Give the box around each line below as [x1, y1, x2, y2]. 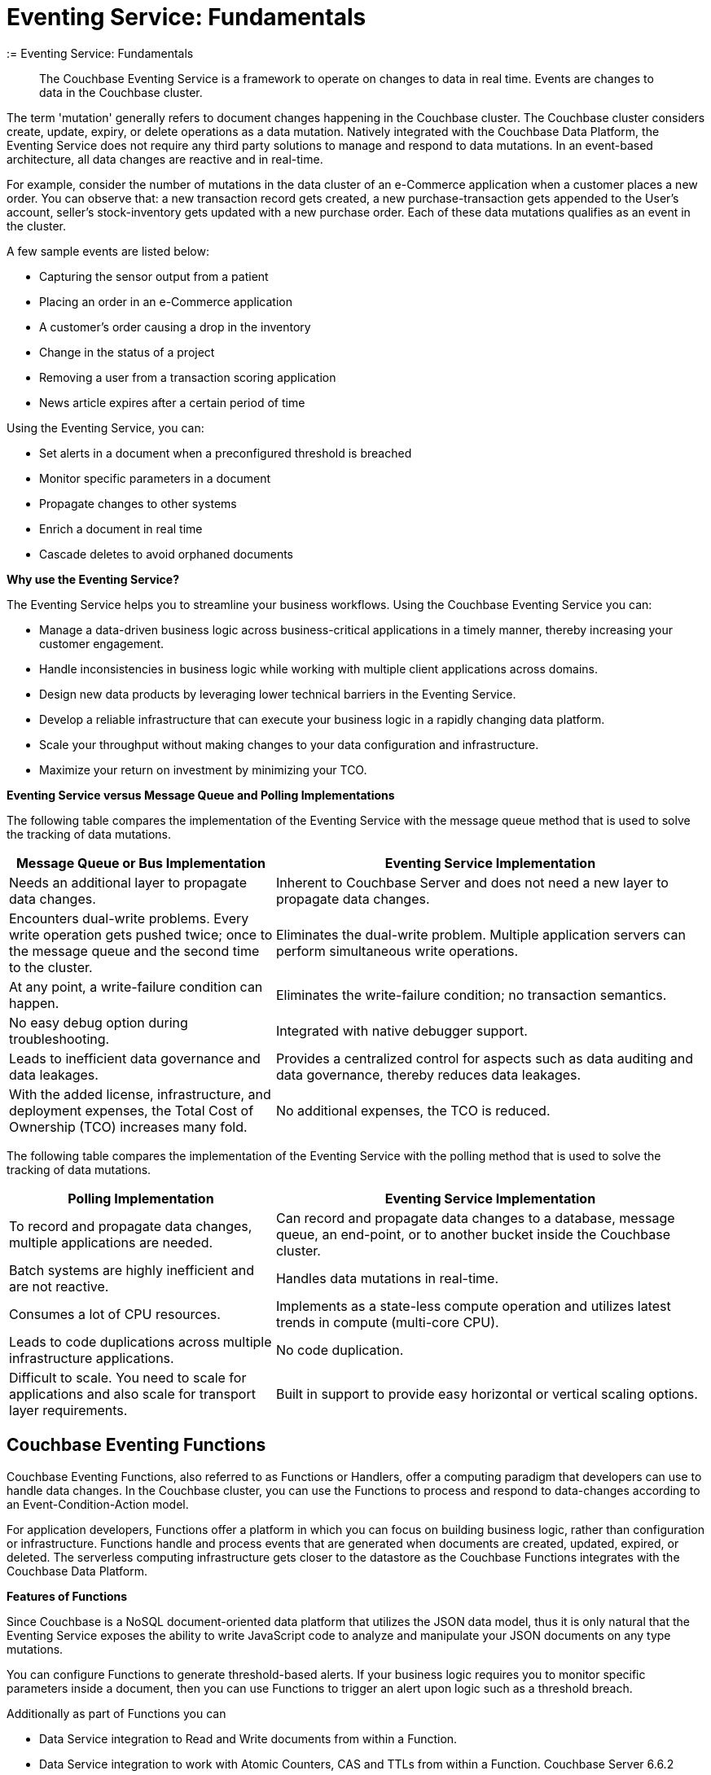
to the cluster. [9, 958, 93, 975]
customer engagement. [39, 636, 165, 651]
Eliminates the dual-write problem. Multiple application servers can [275, 926, 686, 943]
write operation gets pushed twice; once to [9, 926, 273, 943]
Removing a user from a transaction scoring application [39, 370, 336, 384]
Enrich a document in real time [39, 521, 203, 536]
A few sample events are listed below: [7, 243, 209, 258]
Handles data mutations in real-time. [275, 1269, 499, 1286]
